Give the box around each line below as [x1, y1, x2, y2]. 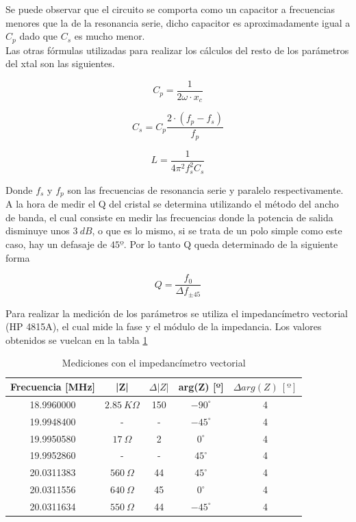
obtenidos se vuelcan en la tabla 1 [5, 332, 148, 347]
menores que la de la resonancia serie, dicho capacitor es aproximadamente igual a [5, 15, 351, 29]
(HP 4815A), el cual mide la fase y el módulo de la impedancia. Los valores [5, 319, 322, 334]
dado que [19, 29, 58, 43]
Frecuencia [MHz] [10, 380, 96, 393]
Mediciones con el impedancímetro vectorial [62, 356, 246, 370]
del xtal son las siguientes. [5, 56, 115, 71]
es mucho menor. [74, 29, 145, 43]
